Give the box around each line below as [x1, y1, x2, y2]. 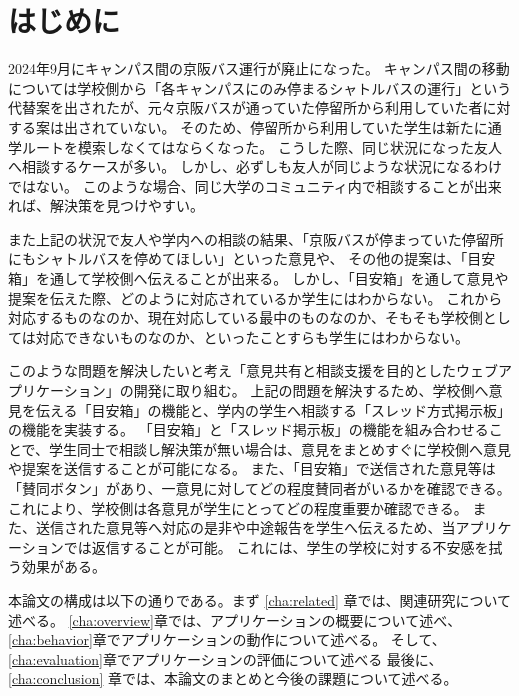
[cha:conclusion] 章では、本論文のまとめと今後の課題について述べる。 [8, 668, 458, 689]
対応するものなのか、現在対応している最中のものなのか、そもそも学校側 [8, 307, 483, 328]
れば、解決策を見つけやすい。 [8, 195, 204, 216]
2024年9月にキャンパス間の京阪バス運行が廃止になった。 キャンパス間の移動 [8, 58, 510, 79]
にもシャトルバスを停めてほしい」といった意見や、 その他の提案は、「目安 [8, 248, 496, 269]
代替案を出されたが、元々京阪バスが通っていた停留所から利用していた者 [8, 97, 483, 118]
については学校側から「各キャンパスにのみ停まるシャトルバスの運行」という [8, 77, 512, 98]
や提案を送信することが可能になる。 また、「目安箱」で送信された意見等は [8, 458, 496, 479]
